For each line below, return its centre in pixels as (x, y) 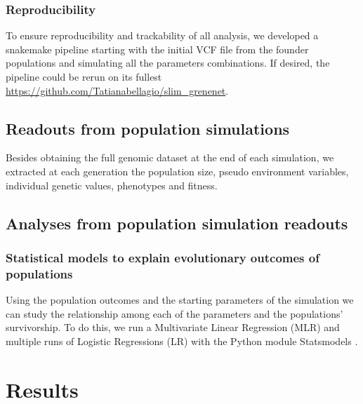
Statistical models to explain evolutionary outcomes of (163, 257)
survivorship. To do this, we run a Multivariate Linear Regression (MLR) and (173, 327)
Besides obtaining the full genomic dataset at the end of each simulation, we (170, 157)
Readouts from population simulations (148, 128)
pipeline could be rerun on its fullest (84, 76)
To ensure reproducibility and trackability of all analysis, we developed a (162, 35)
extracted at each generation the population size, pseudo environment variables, (177, 171)
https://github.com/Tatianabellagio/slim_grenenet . (117, 90)
